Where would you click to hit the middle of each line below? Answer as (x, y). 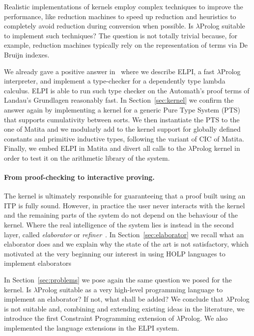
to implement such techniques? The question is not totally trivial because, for (121, 35)
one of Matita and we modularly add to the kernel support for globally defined (122, 129)
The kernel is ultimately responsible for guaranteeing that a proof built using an (125, 196)
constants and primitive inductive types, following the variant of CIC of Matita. (124, 138)
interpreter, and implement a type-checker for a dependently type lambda (115, 81)
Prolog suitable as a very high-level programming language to (130, 289)
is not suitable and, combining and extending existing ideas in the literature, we (124, 308)
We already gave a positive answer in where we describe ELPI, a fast (109, 71)
